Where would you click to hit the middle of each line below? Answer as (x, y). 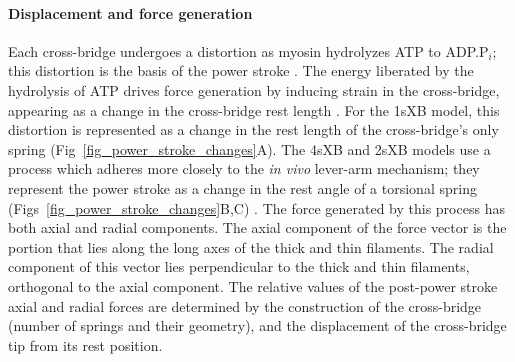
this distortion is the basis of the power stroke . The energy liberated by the (241, 70)
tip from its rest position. (85, 344)
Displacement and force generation (130, 12)
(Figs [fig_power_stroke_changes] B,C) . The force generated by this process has (256, 207)
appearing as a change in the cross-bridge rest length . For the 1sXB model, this (254, 109)
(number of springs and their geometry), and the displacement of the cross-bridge (257, 325)
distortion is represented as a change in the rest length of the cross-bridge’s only (253, 129)
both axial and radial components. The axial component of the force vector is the (257, 227)
